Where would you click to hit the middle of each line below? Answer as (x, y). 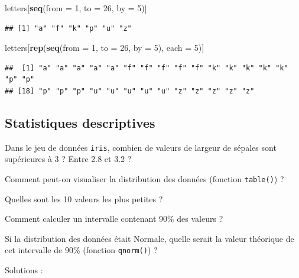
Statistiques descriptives (80, 122)
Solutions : (24, 270)
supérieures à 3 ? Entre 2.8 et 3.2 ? (68, 159)
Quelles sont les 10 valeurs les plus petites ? (84, 198)
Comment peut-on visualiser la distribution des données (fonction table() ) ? (144, 179)
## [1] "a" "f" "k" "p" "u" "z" (68, 28)
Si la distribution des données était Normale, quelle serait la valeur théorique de (149, 238)
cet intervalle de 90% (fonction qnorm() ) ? (81, 250)
